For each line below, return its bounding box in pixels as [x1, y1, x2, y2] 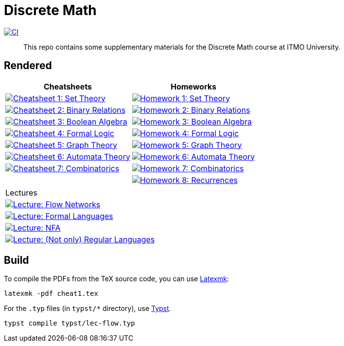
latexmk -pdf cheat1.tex [4, 290, 98, 298]
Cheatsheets [43, 81, 92, 91]
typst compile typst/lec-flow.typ [4, 319, 135, 328]
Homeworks [171, 81, 217, 91]
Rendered [4, 59, 52, 72]
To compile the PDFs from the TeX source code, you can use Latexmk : [4, 274, 229, 283]
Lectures [5, 187, 37, 198]
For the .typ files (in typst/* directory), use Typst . [4, 304, 171, 313]
